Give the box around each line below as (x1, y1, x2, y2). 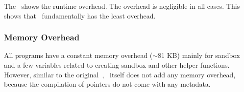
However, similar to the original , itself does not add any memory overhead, (4, 69, 236, 79)
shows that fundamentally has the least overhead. (4, 10, 156, 20)
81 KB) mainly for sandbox (158, 50, 240, 60)
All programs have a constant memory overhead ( (4, 50, 153, 60)
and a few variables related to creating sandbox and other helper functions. (4, 60, 230, 70)
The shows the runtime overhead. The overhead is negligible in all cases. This (4, 1, 240, 11)
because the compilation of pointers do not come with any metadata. (4, 79, 211, 89)
